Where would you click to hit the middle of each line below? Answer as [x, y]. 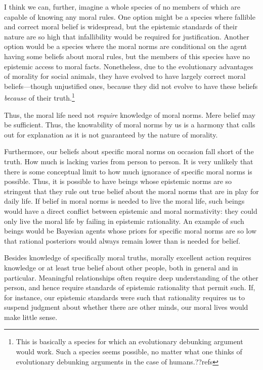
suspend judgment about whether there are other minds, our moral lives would [126, 307]
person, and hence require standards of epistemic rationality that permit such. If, [130, 287]
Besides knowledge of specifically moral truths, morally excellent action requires [128, 258]
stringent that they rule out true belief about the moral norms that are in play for [131, 191]
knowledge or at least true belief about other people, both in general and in [121, 267]
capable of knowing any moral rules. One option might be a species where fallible [130, 16]
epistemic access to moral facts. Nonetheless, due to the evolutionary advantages [129, 66]
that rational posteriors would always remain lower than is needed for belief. [122, 240]
